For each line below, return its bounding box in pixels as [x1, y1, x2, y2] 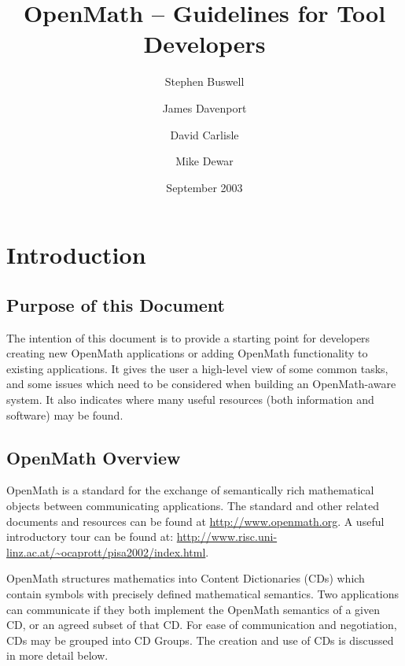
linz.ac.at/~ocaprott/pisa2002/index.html [6, 543, 206, 560]
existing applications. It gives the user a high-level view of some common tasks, [6, 360, 388, 376]
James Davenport [162, 99, 247, 116]
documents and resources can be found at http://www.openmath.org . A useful [6, 512, 385, 529]
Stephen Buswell [164, 73, 245, 90]
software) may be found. [6, 406, 123, 423]
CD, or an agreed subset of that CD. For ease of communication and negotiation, [6, 616, 397, 633]
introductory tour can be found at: [6, 528, 174, 545]
